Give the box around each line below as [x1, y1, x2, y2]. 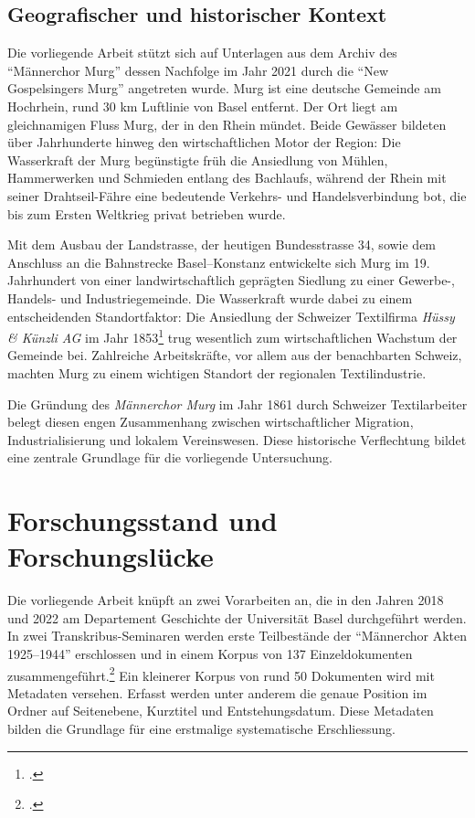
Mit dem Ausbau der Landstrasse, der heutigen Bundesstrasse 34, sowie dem [7, 235, 437, 254]
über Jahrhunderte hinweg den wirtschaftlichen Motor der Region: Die [7, 133, 401, 152]
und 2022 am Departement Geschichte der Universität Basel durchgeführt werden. [7, 608, 467, 627]
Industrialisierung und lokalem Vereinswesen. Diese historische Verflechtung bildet [7, 430, 467, 449]
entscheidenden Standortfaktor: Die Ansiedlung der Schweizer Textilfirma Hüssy [7, 306, 455, 325]
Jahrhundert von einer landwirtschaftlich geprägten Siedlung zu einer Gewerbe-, [7, 271, 455, 290]
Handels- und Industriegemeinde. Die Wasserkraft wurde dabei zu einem [7, 288, 413, 307]
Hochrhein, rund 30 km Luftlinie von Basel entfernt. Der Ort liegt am [7, 96, 398, 115]
